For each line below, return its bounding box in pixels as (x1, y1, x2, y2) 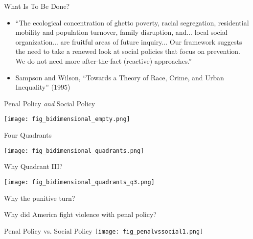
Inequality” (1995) (15, 82, 70, 92)
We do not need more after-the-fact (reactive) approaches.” (15, 55, 192, 66)
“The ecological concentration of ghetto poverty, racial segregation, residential (15, 17, 249, 27)
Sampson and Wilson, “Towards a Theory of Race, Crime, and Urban (15, 72, 224, 82)
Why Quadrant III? (4, 161, 63, 171)
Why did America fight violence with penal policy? (4, 209, 157, 219)
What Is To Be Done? (4, 1, 70, 11)
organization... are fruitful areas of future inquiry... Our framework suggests (15, 36, 242, 47)
